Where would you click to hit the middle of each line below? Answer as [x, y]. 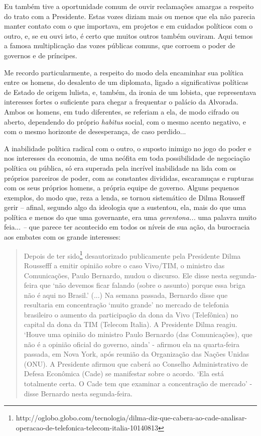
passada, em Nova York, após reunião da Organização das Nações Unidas [137, 354]
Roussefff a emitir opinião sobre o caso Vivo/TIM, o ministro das [124, 265]
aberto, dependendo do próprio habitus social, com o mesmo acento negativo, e [125, 121]
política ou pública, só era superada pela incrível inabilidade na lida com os [120, 168]
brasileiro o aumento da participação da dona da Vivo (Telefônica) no [131, 314]
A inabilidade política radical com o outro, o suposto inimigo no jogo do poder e [128, 148]
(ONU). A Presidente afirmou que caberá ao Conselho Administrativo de [136, 363]
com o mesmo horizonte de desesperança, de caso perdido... [95, 131]
